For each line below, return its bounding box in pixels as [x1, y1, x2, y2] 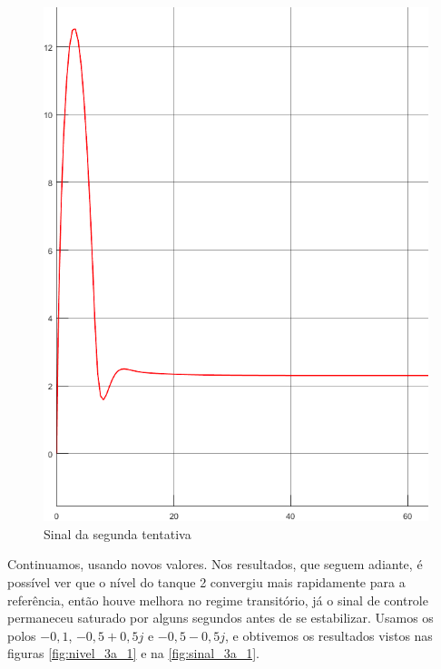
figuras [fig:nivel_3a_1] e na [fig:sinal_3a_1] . [7, 644, 260, 663]
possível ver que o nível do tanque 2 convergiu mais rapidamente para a [7, 573, 406, 592]
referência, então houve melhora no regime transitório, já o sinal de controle [7, 590, 428, 609]
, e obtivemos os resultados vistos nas [225, 625, 433, 644]
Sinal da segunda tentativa [44, 524, 191, 543]
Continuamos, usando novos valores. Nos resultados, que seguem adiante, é [7, 555, 423, 574]
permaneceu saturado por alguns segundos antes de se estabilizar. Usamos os [7, 608, 434, 627]
